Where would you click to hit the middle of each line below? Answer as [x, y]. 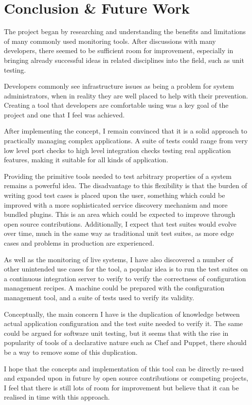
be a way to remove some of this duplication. [71, 352]
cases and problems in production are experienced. [79, 243]
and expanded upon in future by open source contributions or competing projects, [126, 378]
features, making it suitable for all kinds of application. [86, 160]
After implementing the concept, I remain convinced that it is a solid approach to [126, 131]
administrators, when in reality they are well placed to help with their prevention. [126, 95]
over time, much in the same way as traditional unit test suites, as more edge [119, 233]
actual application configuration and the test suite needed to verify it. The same [124, 323]
